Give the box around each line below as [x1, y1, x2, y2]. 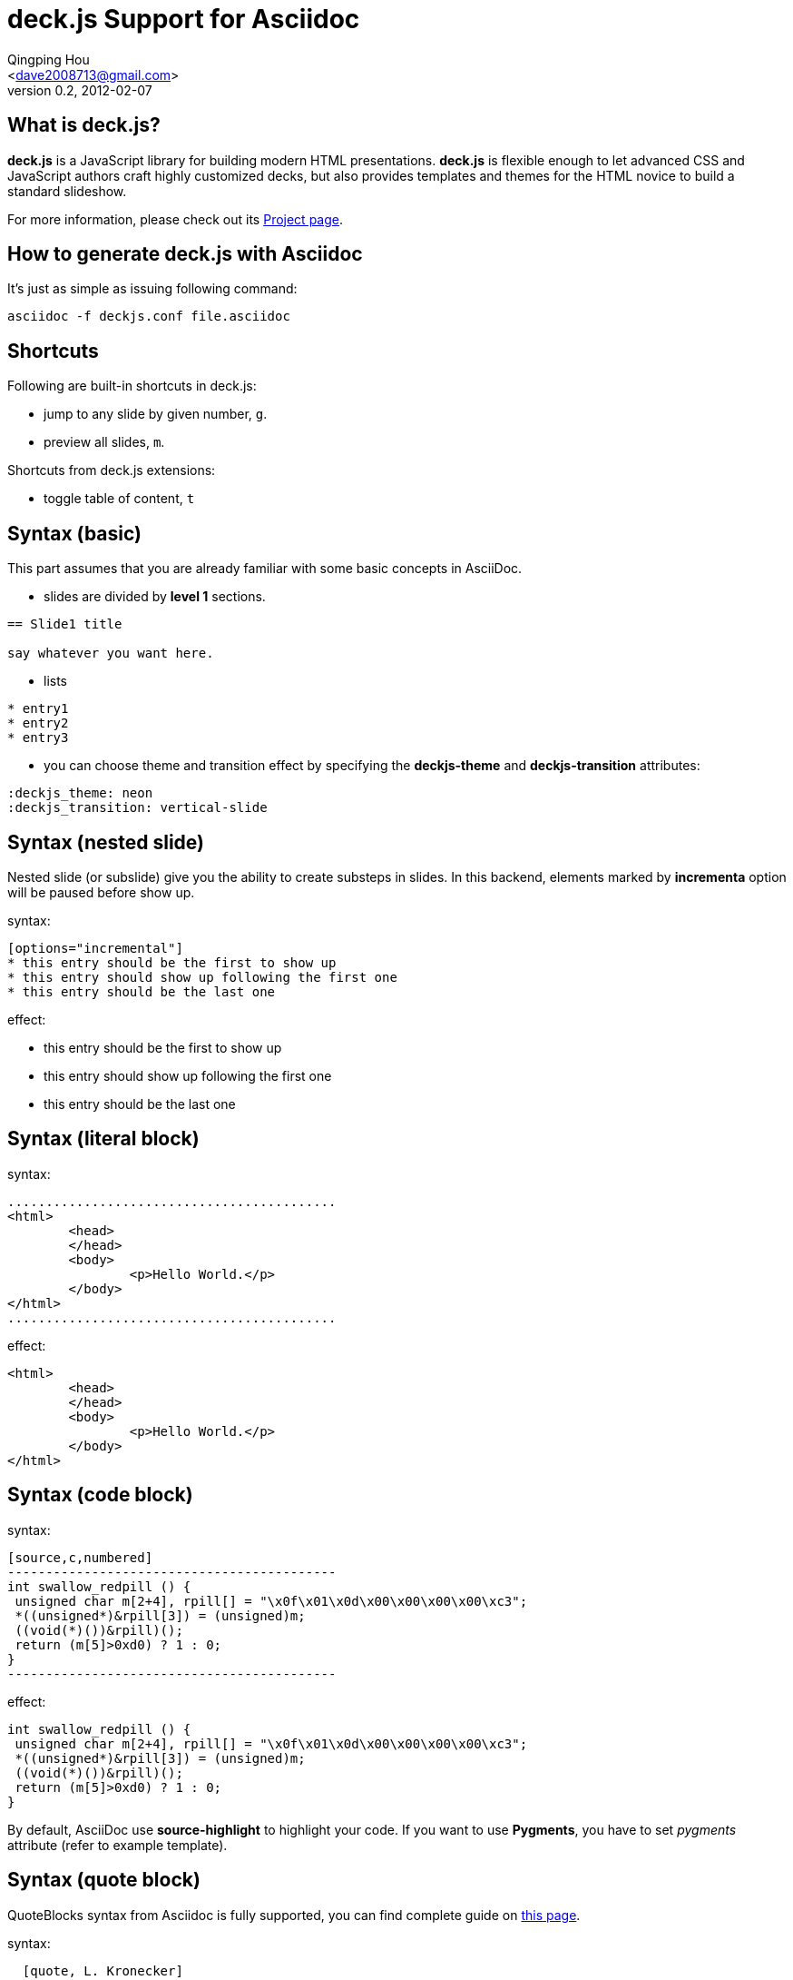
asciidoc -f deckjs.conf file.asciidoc [7, 309, 290, 324]
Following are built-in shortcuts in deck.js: [7, 378, 257, 394]
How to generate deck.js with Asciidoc [7, 243, 363, 266]
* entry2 [7, 716, 69, 731]
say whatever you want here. [7, 646, 214, 661]
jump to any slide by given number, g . [44, 406, 268, 422]
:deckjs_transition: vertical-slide [7, 800, 268, 816]
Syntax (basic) [7, 521, 142, 545]
